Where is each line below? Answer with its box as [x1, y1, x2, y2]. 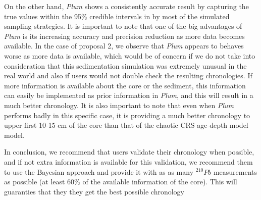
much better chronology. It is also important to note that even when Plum [4, 99, 234, 110]
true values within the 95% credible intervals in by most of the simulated [4, 11, 230, 21]
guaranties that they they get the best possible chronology [4, 186, 184, 196]
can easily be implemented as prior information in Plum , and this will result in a [4, 90, 253, 101]
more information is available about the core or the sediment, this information [4, 80, 246, 90]
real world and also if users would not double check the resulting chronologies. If [4, 70, 252, 81]
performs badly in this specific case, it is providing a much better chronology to [4, 110, 250, 120]
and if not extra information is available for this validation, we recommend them [4, 156, 253, 167]
